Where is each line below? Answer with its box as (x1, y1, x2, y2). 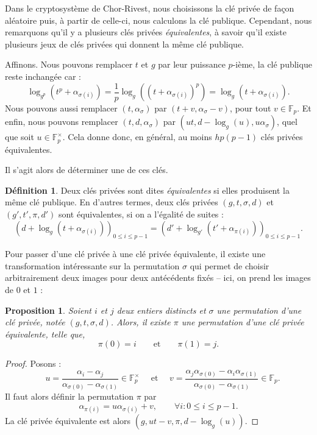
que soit (5, 130, 34, 143)
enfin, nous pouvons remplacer (5, 115, 118, 128)
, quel (277, 115, 297, 128)
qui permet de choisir (190, 259, 269, 272)
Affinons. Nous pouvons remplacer (5, 58, 133, 71)
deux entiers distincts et (116, 303, 206, 316)
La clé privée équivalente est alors (5, 414, 131, 426)
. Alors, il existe (110, 316, 171, 328)
